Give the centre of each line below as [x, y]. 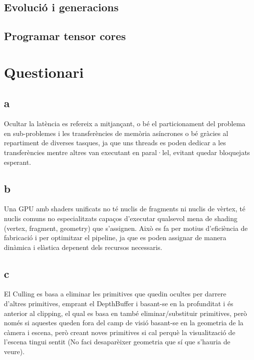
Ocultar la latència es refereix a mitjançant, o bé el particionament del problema [125, 124]
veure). [14, 351]
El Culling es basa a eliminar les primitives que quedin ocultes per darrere [115, 294]
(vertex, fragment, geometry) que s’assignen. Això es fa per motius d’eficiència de [126, 228]
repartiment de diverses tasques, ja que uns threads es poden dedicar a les [115, 143]
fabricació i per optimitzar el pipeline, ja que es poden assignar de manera [115, 237]
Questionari [44, 72]
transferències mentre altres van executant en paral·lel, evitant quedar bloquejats [127, 152]
